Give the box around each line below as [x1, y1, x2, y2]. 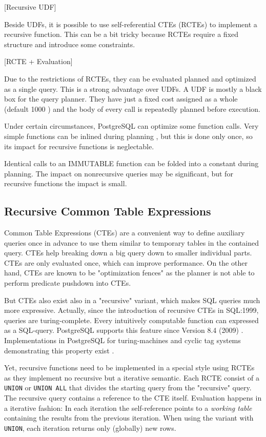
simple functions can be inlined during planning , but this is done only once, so [4, 130, 253, 141]
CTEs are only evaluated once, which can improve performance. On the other [4, 257, 248, 268]
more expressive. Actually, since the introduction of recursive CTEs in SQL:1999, [4, 305, 259, 315]
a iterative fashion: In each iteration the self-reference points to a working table [4, 402, 252, 413]
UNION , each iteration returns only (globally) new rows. [4, 422, 176, 433]
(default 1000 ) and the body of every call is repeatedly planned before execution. [4, 103, 260, 114]
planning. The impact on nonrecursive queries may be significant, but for [4, 168, 233, 178]
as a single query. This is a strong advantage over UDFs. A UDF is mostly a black [4, 83, 262, 94]
